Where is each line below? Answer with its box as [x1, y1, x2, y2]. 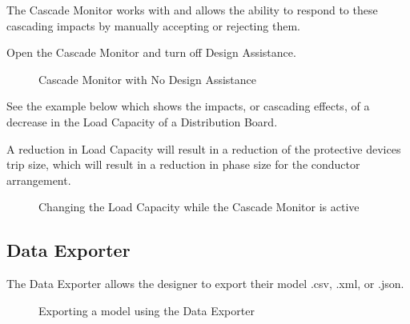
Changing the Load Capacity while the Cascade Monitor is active [38, 198, 360, 215]
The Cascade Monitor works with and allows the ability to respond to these [6, 2, 378, 18]
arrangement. [6, 171, 71, 188]
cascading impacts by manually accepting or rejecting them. [6, 17, 300, 34]
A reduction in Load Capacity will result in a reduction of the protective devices [6, 140, 401, 157]
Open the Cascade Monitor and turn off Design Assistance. [6, 44, 296, 61]
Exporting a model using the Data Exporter [38, 302, 255, 318]
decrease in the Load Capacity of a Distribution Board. [6, 113, 278, 130]
